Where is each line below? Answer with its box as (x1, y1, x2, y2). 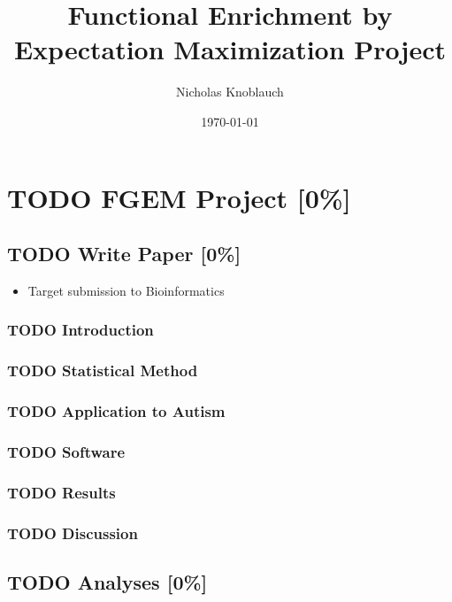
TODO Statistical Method (7, 359, 198, 382)
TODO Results (7, 481, 116, 503)
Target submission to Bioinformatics (27, 281, 225, 299)
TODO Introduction (7, 319, 154, 341)
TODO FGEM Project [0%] (7, 179, 351, 215)
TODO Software (7, 440, 126, 462)
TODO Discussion (7, 521, 138, 544)
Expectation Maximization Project (13, 31, 447, 67)
